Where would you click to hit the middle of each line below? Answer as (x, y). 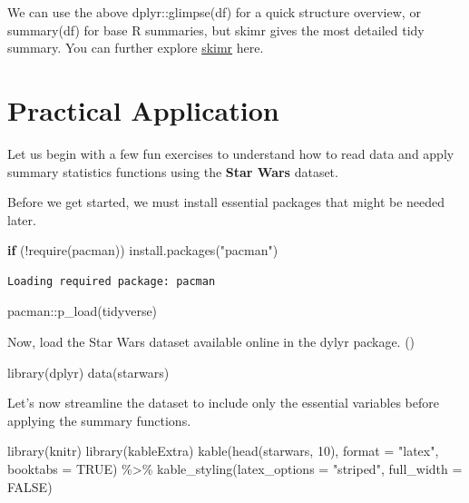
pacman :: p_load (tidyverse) (83, 311)
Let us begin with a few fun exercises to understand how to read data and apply (231, 153)
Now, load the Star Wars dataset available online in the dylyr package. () (211, 342)
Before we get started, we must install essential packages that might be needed (226, 202)
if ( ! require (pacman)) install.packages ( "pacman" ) (143, 250)
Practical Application (143, 109)
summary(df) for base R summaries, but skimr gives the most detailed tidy (216, 30)
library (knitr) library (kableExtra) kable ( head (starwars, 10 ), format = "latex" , (223, 451)
